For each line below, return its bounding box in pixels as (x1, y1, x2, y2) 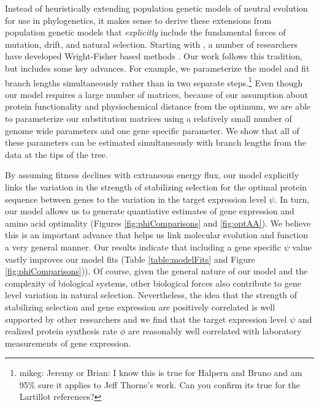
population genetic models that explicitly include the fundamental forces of (5, 26, 286, 39)
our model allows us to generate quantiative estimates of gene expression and (5, 205, 294, 217)
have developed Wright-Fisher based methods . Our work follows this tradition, (5, 50, 302, 62)
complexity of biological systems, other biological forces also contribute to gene (5, 276, 302, 289)
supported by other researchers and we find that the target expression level (5, 312, 287, 325)
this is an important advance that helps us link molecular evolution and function (5, 228, 308, 241)
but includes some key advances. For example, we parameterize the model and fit (5, 61, 310, 74)
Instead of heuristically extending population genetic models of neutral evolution (5, 2, 308, 14)
